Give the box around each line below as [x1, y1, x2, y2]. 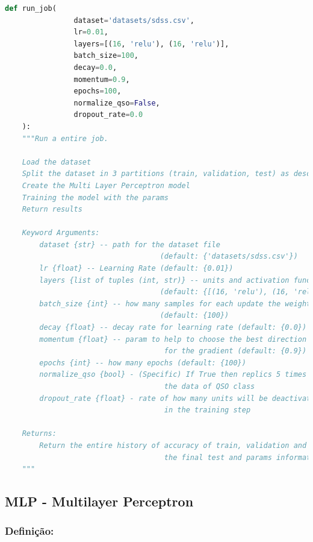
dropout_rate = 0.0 [73, 110, 143, 119]
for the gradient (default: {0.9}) [164, 347, 307, 356]
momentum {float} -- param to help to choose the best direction [39, 335, 307, 344]
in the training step [164, 406, 251, 415]
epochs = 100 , [73, 87, 122, 96]
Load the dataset [22, 157, 91, 166]
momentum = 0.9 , [73, 75, 130, 84]
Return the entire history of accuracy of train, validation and [39, 441, 307, 450]
